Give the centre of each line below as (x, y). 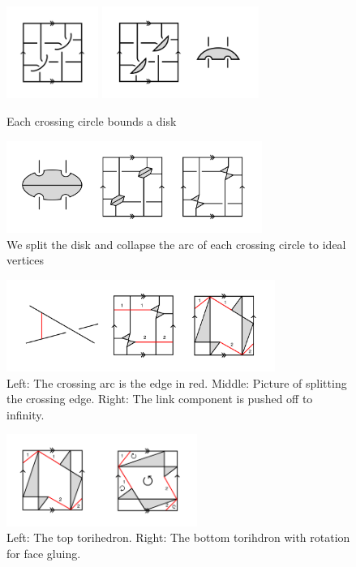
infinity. (26, 414)
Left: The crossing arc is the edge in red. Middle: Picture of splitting (177, 382)
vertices (25, 260)
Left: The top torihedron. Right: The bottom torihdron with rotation (178, 537)
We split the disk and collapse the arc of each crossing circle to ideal (176, 244)
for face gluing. (44, 554)
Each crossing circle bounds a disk (92, 120)
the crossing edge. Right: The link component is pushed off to (160, 399)
